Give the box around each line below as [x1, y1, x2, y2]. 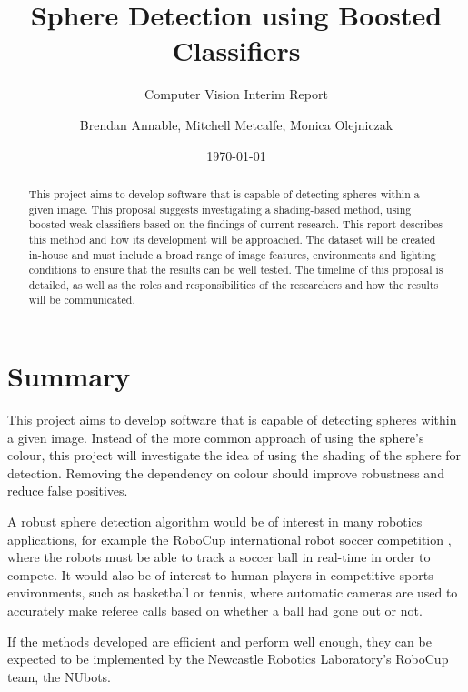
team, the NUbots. [7, 667, 112, 686]
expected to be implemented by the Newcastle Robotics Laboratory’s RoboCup [7, 649, 449, 668]
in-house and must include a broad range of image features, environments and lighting [28, 246, 436, 262]
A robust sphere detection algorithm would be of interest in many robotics [7, 512, 423, 531]
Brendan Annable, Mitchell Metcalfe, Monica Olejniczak [79, 115, 393, 134]
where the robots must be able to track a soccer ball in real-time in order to [7, 547, 431, 567]
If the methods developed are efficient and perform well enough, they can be [7, 631, 432, 650]
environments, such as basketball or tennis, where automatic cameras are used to [7, 583, 458, 602]
